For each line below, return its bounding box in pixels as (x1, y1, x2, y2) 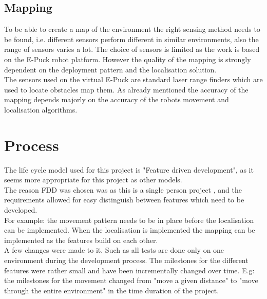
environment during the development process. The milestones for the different (4, 255, 249, 266)
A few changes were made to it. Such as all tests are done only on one (4, 245, 224, 255)
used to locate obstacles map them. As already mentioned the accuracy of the (4, 84, 249, 95)
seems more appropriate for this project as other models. (4, 174, 182, 185)
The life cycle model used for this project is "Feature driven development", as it (4, 164, 254, 175)
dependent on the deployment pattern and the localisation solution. (4, 64, 217, 74)
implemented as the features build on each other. (4, 234, 158, 245)
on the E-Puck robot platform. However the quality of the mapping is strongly (4, 53, 251, 64)
